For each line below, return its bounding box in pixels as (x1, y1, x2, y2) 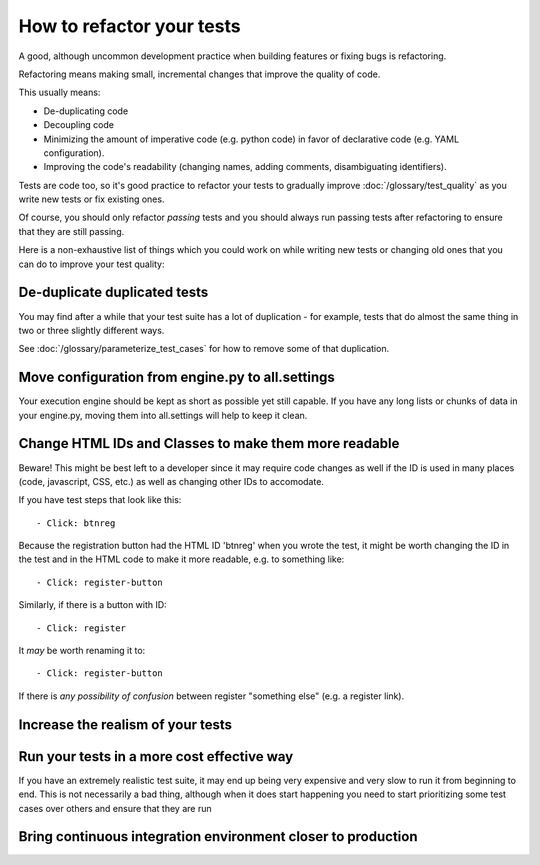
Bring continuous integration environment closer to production (18, 828, 418, 845)
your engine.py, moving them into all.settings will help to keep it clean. (18, 409, 308, 421)
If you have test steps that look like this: (18, 494, 182, 506)
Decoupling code (43, 119, 115, 131)
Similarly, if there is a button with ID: (18, 599, 167, 611)
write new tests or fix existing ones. (18, 193, 165, 205)
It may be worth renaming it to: (18, 645, 146, 657)
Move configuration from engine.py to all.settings (18, 369, 335, 386)
